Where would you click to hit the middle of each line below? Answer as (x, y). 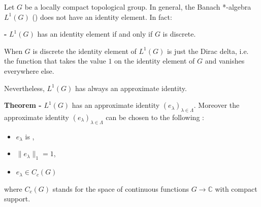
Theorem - (23, 105)
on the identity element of (155, 61)
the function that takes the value (55, 61)
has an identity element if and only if (95, 34)
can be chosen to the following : (155, 117)
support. (17, 199)
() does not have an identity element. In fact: (102, 17)
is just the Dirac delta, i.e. (208, 51)
